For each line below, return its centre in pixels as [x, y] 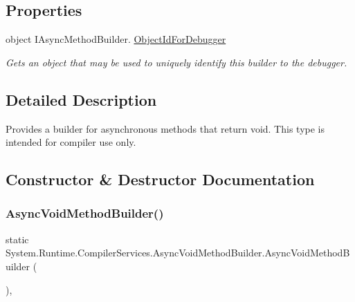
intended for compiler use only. [71, 142]
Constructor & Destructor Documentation [160, 179]
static [17, 239]
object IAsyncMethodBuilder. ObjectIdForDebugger [116, 39]
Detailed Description [81, 99]
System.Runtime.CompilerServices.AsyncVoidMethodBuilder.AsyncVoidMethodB [178, 253]
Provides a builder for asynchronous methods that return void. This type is [165, 128]
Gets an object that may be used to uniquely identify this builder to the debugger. [176, 62]
